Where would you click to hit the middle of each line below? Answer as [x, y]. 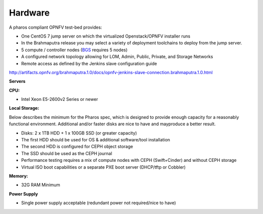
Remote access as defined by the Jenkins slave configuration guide [89, 63]
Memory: [19, 176]
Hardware [29, 13]
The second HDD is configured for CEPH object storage [77, 147]
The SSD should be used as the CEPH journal [66, 153]
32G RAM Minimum [41, 185]
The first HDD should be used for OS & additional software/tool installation [96, 140]
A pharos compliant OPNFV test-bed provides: [56, 27]
